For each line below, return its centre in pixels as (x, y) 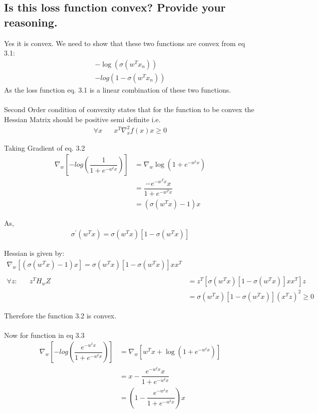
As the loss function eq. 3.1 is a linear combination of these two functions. (118, 89)
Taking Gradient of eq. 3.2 (45, 147)
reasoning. (31, 22)
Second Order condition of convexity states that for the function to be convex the (129, 109)
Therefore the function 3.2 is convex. (60, 315)
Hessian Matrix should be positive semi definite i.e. (82, 119)
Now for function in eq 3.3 (44, 335)
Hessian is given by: (34, 253)
